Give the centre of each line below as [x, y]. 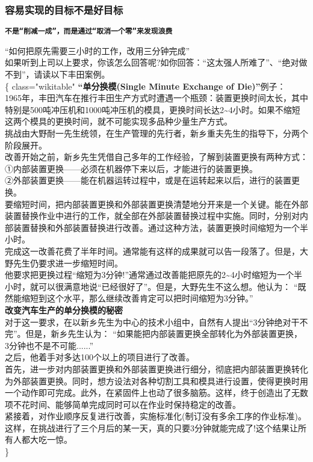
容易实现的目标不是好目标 [64, 9]
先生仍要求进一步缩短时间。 [68, 263]
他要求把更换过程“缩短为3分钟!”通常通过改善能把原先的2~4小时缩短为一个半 [153, 275]
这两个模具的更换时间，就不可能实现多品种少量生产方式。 [119, 121]
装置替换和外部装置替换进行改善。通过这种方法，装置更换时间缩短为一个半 [160, 227]
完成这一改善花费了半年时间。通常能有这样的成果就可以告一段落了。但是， [152, 251]
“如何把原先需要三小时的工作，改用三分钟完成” [98, 50]
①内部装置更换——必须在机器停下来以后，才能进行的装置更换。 [131, 168]
